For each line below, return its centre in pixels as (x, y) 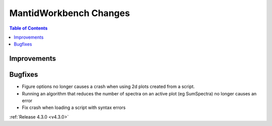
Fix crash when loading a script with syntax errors (74, 107)
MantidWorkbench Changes (70, 13)
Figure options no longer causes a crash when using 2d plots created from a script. (108, 87)
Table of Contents (28, 28)
